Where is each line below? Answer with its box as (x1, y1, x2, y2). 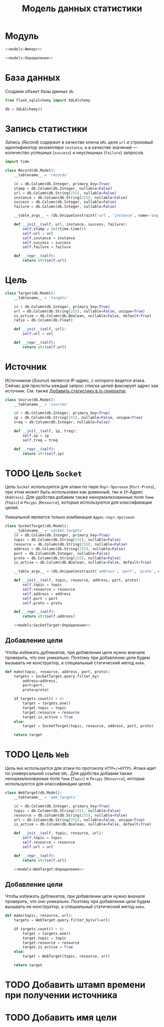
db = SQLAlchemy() (5, 106, 42, 112)
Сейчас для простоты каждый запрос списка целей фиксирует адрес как (5, 383, 159, 389)
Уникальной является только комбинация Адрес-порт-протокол (5, 514, 135, 520)
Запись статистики (5, 123, 88, 134)
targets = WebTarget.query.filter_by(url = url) (14, 918, 110, 923)
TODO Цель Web (5, 749, 69, 760)
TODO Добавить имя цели (5, 1012, 117, 1023)
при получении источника (5, 990, 118, 1001)
